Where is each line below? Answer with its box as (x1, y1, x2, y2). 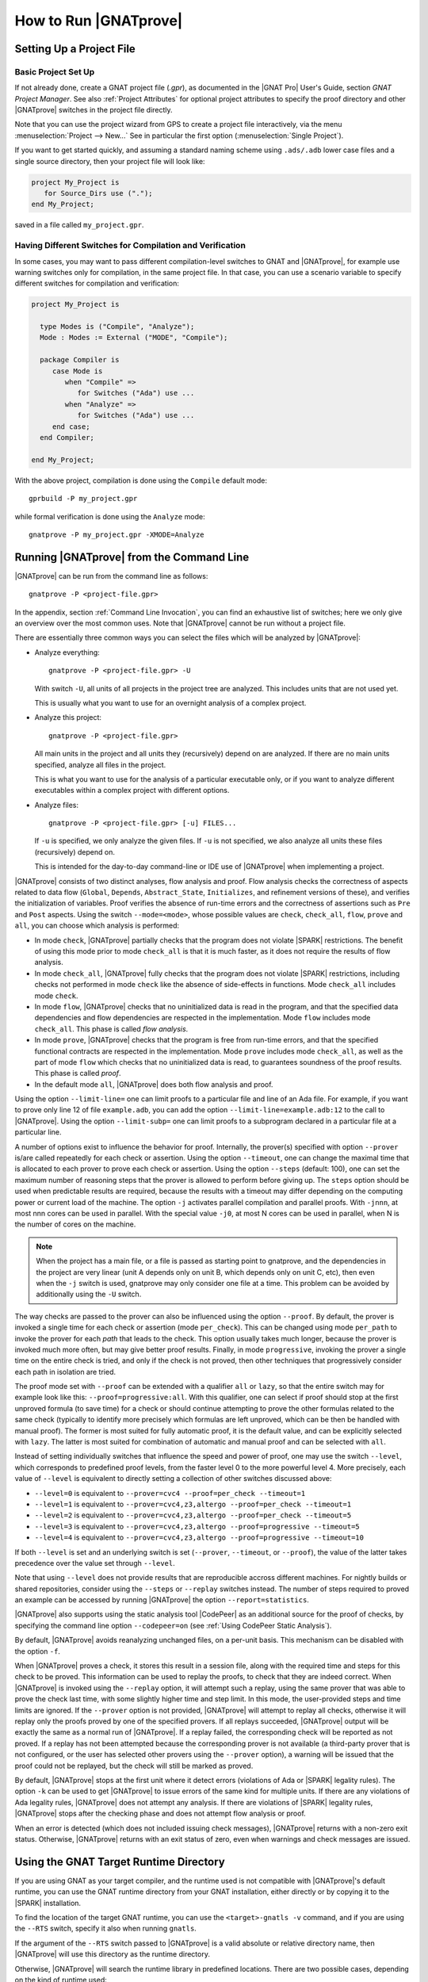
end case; (52, 422, 90, 431)
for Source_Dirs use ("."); (44, 189, 154, 198)
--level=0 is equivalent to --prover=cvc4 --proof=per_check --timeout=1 (34, 1488, 306, 1498)
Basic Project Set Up (14, 66, 95, 77)
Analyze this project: (34, 713, 102, 722)
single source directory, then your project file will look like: (14, 156, 205, 166)
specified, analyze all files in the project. (34, 760, 166, 769)
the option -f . (14, 1646, 61, 1656)
